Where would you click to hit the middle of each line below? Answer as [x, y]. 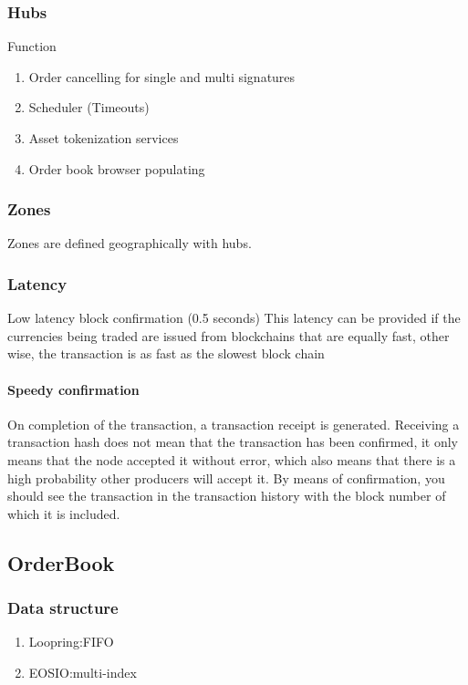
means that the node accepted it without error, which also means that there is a [232, 459]
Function [32, 46]
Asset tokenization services [104, 138]
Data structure [63, 608]
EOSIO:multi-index [83, 672]
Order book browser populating [117, 168]
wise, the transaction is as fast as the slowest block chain [166, 353]
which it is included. [64, 513]
